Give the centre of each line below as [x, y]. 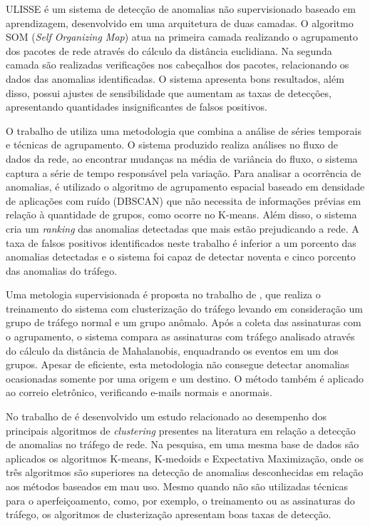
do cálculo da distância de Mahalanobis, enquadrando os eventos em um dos [172, 350]
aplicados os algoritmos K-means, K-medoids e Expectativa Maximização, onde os [185, 458]
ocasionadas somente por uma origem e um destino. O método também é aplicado [185, 378]
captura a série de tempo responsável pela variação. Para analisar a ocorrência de [184, 172]
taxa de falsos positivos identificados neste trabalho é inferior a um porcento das [181, 242]
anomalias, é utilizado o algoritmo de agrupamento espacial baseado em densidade [185, 187]
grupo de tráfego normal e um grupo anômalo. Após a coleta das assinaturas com [184, 322]
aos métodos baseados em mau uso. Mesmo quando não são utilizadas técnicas [177, 486]
